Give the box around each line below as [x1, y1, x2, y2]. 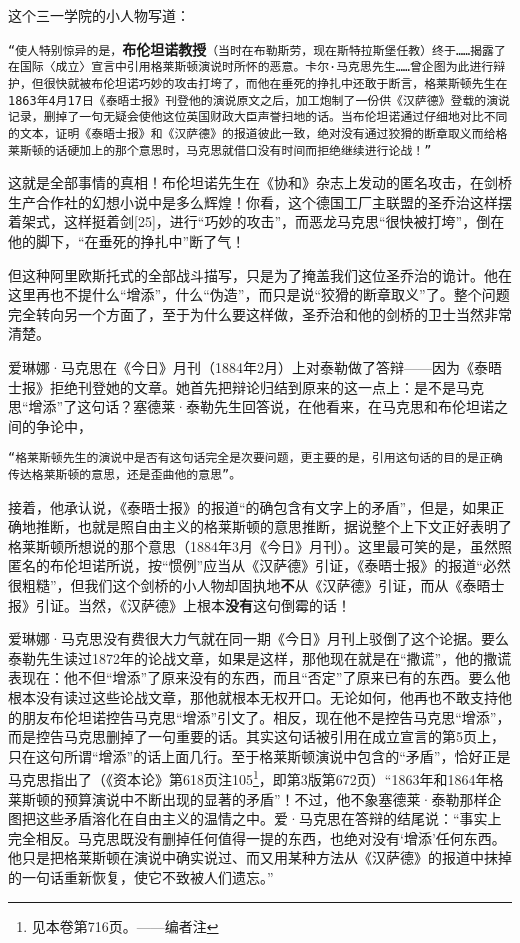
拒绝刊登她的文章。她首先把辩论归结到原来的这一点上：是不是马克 [49, 376, 484, 397]
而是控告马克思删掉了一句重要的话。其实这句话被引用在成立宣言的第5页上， [8, 726, 505, 747]
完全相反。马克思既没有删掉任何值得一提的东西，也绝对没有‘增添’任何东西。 [8, 827, 506, 848]
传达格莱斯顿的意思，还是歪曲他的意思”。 [8, 467, 242, 482]
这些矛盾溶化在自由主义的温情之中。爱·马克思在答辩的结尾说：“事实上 [35, 808, 502, 829]
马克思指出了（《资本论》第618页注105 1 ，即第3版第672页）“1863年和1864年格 [8, 766, 504, 789]
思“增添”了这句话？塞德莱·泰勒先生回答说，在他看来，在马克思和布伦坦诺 [8, 396, 495, 417]
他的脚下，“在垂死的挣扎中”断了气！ [8, 230, 246, 251]
